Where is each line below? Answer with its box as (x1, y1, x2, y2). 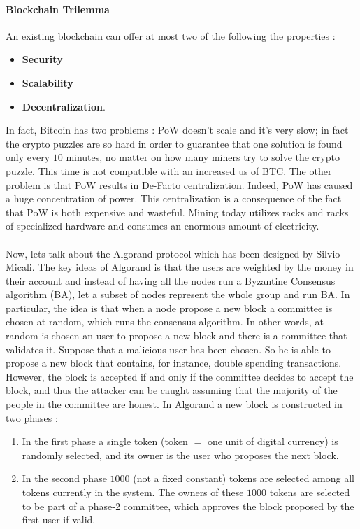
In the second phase (22, 471, 107, 486)
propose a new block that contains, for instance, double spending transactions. (6, 355, 342, 370)
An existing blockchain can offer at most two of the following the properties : (6, 28, 336, 43)
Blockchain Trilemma (6, 1, 110, 16)
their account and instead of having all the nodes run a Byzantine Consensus (6, 273, 336, 288)
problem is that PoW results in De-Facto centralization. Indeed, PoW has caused (6, 177, 353, 192)
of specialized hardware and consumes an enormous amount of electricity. (6, 218, 319, 233)
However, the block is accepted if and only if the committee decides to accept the (6, 369, 354, 383)
